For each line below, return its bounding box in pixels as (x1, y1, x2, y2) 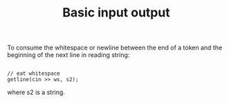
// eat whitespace (7, 70, 60, 77)
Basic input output (62, 5, 171, 21)
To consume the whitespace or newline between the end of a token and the (7, 43, 223, 52)
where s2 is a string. (7, 88, 66, 97)
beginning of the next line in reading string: (7, 51, 130, 59)
